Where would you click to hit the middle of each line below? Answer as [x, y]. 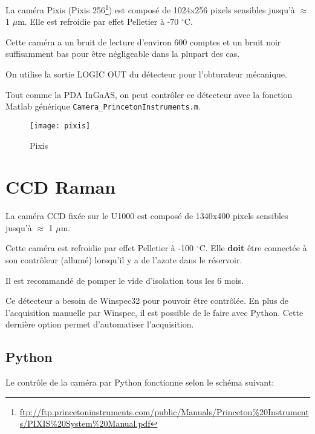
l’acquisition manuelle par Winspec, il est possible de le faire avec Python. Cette [154, 312]
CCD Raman [61, 187]
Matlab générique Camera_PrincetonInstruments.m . [103, 106]
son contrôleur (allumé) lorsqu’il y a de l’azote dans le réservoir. [124, 260]
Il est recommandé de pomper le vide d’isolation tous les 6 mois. [125, 280]
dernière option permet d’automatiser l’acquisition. [100, 324]
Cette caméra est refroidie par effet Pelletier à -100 [100, 248]
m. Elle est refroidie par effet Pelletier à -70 [98, 21]
